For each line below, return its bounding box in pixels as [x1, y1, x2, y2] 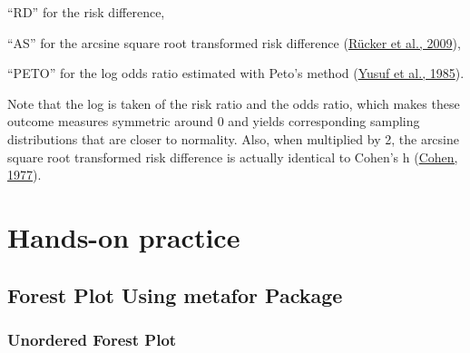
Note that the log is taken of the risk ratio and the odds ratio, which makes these [7, 93, 460, 113]
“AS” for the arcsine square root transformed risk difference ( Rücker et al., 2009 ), [7, 33, 461, 52]
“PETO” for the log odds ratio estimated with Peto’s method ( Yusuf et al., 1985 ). [7, 64, 465, 83]
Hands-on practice [7, 218, 240, 255]
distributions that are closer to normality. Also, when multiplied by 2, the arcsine [7, 129, 459, 148]
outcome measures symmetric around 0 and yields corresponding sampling [7, 112, 420, 131]
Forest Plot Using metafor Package [7, 280, 343, 309]
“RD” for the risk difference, [7, 3, 165, 21]
